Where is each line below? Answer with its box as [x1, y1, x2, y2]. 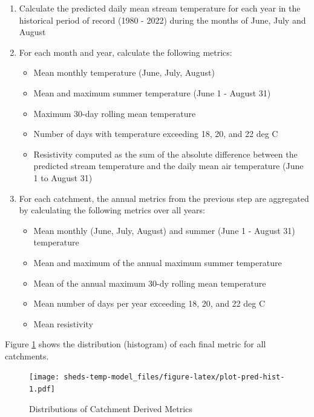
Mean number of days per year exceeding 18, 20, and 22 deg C [33, 297, 266, 310]
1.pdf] [29, 385, 55, 394]
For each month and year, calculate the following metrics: [19, 45, 232, 58]
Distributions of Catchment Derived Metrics [29, 402, 192, 415]
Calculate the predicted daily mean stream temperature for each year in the [19, 2, 301, 14]
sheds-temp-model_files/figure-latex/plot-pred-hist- [64, 373, 285, 382]
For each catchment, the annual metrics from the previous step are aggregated [19, 192, 309, 204]
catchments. [5, 349, 49, 362]
